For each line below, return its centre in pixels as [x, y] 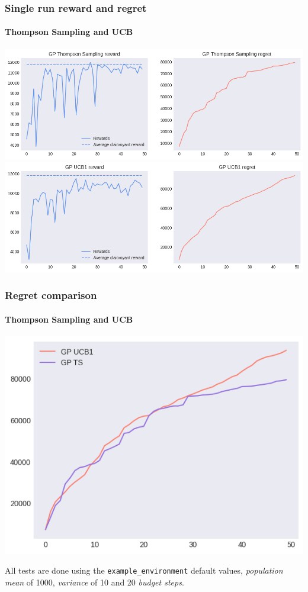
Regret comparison [51, 295]
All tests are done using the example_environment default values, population [144, 570]
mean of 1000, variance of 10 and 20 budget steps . [94, 582]
